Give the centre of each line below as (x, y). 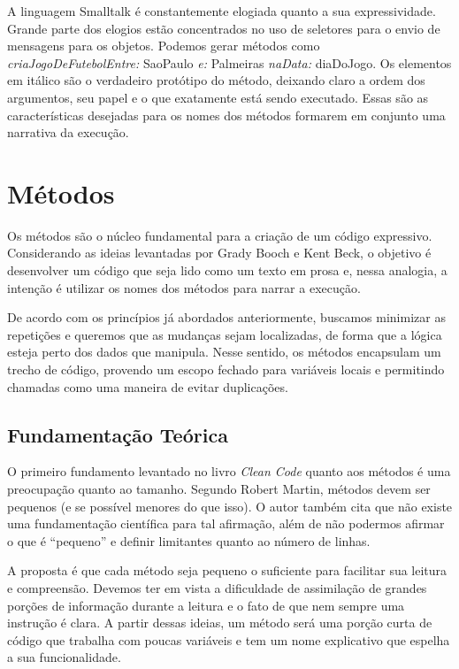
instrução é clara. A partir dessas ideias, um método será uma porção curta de (220, 623)
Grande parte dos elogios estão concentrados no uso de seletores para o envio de (224, 28)
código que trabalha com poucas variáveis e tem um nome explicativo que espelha (229, 639)
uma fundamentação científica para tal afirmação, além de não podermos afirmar (226, 523)
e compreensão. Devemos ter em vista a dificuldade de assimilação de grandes (217, 587)
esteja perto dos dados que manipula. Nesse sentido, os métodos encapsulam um (224, 352)
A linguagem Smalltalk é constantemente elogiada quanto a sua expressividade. (222, 11)
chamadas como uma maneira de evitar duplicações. (148, 386)
